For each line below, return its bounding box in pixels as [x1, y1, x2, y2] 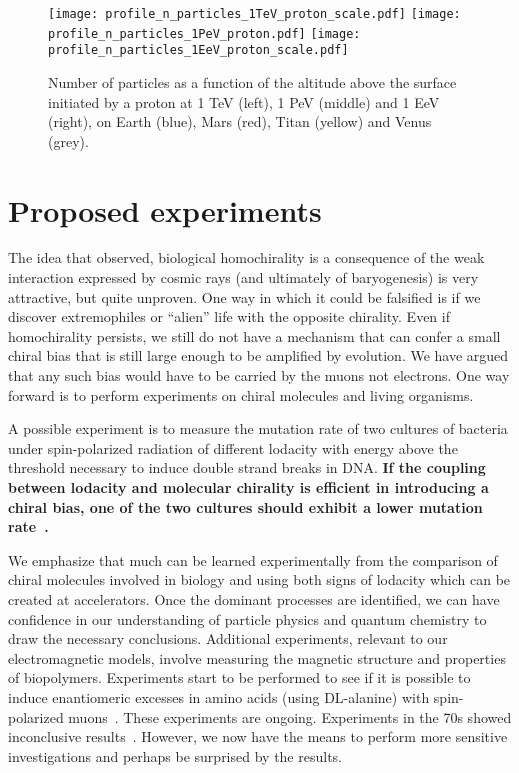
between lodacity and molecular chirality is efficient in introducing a [8, 477, 489, 497]
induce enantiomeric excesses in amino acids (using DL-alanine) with [8, 686, 430, 707]
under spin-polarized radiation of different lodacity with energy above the [8, 437, 458, 458]
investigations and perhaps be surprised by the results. [8, 745, 342, 766]
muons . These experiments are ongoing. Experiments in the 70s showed [68, 706, 512, 727]
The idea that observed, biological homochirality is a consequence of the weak [8, 247, 485, 268]
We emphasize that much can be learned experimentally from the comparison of [8, 549, 498, 570]
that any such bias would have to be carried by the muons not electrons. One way [8, 365, 510, 386]
